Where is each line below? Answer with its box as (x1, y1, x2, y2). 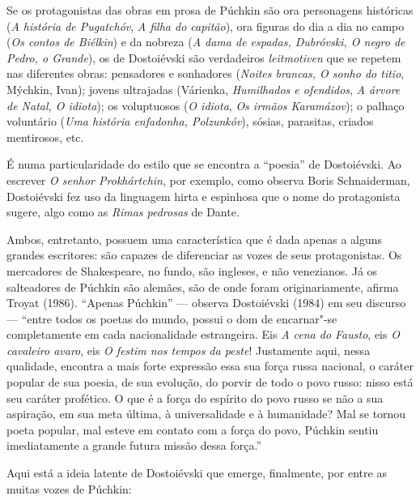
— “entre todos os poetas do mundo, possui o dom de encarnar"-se (6, 310, 337, 327)
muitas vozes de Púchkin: (6, 480, 132, 497)
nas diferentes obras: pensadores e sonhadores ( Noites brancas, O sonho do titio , (6, 65, 405, 82)
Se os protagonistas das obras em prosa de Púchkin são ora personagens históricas (6, 2, 414, 18)
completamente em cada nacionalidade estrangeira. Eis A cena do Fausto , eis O (6, 326, 400, 343)
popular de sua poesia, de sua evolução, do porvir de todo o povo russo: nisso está (6, 374, 414, 391)
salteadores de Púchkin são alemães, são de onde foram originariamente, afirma (6, 278, 399, 295)
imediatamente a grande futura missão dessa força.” (6, 437, 262, 454)
